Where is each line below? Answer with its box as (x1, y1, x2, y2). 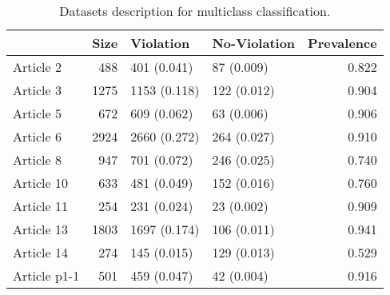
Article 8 (13, 150, 62, 169)
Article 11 (13, 197, 68, 215)
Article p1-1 (13, 266, 80, 285)
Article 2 (13, 58, 62, 76)
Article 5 (13, 104, 62, 122)
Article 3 (13, 81, 62, 99)
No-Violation (212, 34, 296, 52)
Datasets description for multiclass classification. (59, 2, 331, 20)
